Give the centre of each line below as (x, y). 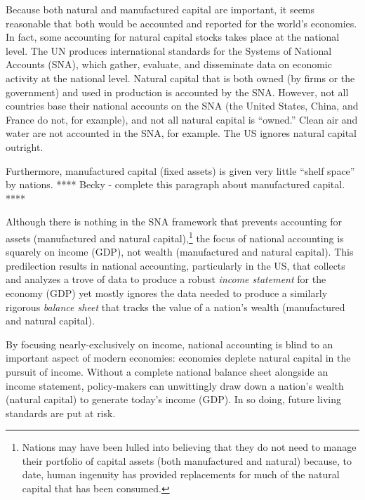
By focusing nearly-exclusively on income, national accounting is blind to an (170, 344)
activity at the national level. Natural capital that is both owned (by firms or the (180, 78)
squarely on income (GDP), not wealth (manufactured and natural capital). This (180, 252)
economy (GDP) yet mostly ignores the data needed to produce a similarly (167, 292)
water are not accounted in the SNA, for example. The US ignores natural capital (181, 133)
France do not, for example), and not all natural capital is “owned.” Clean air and (182, 119)
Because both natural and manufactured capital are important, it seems (160, 9)
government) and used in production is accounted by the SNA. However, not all (177, 92)
